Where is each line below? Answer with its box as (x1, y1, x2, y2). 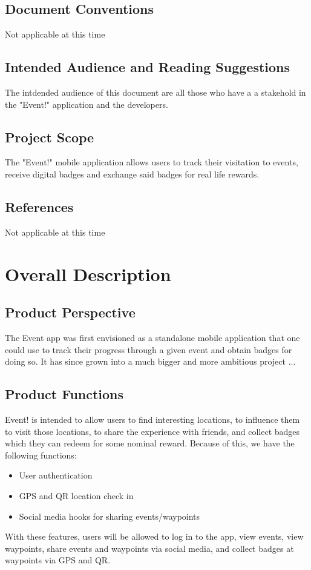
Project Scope (5, 127, 94, 146)
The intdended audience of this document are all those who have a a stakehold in (5, 86, 306, 98)
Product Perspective (5, 303, 136, 322)
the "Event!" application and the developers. (5, 98, 168, 110)
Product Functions (5, 385, 124, 403)
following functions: (5, 448, 77, 461)
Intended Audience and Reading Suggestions (5, 58, 290, 76)
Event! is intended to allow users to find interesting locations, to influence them (5, 413, 300, 425)
